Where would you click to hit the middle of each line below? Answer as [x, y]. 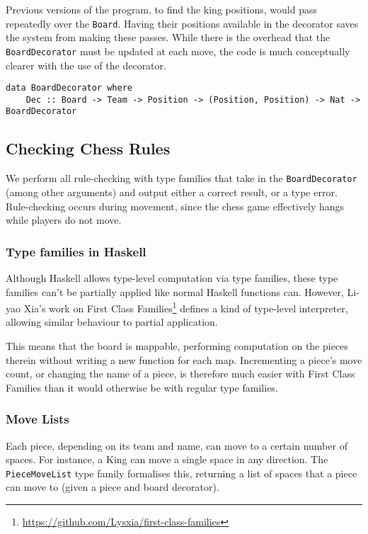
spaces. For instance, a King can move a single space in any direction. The [167, 459]
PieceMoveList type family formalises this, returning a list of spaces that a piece [182, 473]
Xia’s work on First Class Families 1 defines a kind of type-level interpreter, [186, 307]
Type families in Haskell [76, 251]
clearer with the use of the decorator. [86, 65]
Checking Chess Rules [88, 148]
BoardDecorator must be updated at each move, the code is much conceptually [178, 51]
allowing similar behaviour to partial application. [112, 322]
